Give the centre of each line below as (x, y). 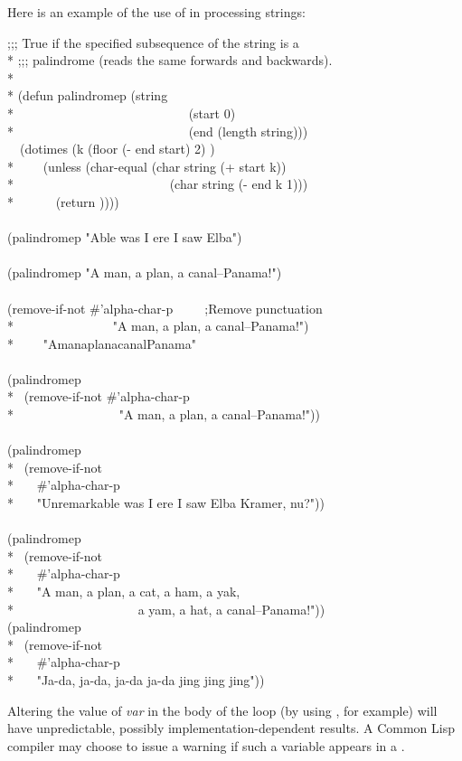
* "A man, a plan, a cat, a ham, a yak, (124, 591)
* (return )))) (63, 201)
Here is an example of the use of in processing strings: (156, 12)
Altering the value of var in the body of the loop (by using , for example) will (222, 710)
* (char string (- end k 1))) (158, 184)
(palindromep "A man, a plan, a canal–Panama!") (145, 272)
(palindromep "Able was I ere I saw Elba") (125, 237)
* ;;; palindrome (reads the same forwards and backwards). (170, 60)
